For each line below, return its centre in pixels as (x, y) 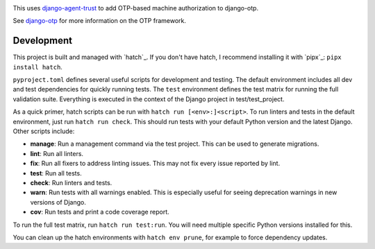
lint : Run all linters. (57, 153)
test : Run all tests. (56, 173)
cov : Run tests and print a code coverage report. (100, 212)
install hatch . (37, 67)
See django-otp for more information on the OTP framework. (100, 21)
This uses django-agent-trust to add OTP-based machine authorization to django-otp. (136, 8)
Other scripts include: (44, 131)
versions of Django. (58, 202)
